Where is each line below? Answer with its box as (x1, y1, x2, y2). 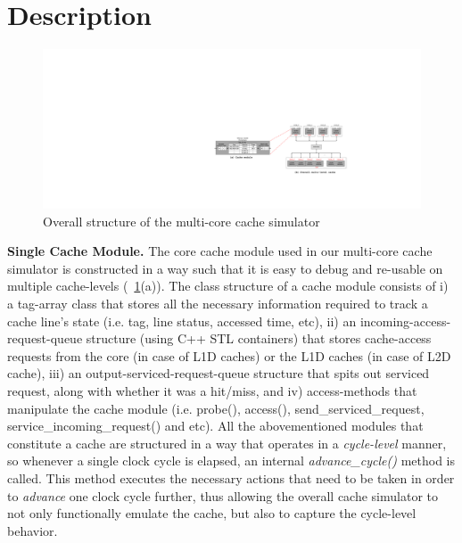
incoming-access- (359, 311, 451, 330)
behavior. (7, 521, 58, 539)
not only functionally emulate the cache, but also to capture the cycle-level (7, 504, 417, 522)
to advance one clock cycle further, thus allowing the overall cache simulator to (7, 486, 438, 505)
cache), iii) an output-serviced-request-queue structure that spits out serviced (7, 364, 430, 383)
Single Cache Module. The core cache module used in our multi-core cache (7, 242, 433, 260)
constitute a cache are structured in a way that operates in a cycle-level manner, (7, 433, 447, 452)
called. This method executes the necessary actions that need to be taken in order (7, 468, 455, 487)
